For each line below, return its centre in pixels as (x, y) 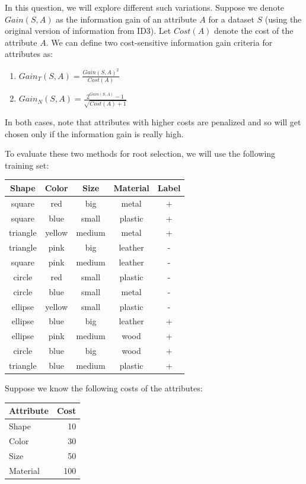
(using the (283, 19)
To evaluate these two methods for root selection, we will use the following (140, 154)
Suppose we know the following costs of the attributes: (104, 388)
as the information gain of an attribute (126, 19)
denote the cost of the (254, 31)
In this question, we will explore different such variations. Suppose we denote (145, 7)
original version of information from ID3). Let (88, 31)
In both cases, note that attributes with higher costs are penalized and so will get (153, 121)
